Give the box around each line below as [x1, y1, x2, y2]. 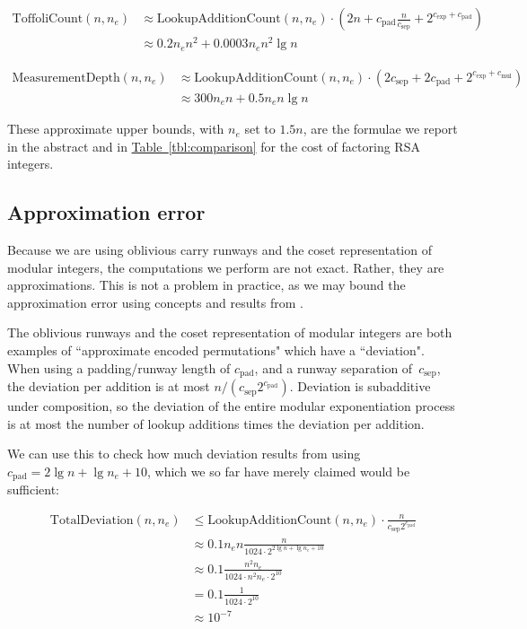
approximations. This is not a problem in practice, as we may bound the [7, 275, 406, 294]
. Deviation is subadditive [289, 377, 431, 396]
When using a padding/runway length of [7, 358, 231, 377]
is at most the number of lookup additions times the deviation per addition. [7, 414, 425, 432]
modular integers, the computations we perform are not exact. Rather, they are [7, 258, 444, 276]
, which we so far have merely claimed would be [147, 461, 410, 480]
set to [244, 119, 276, 138]
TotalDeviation [49, 513, 134, 527]
